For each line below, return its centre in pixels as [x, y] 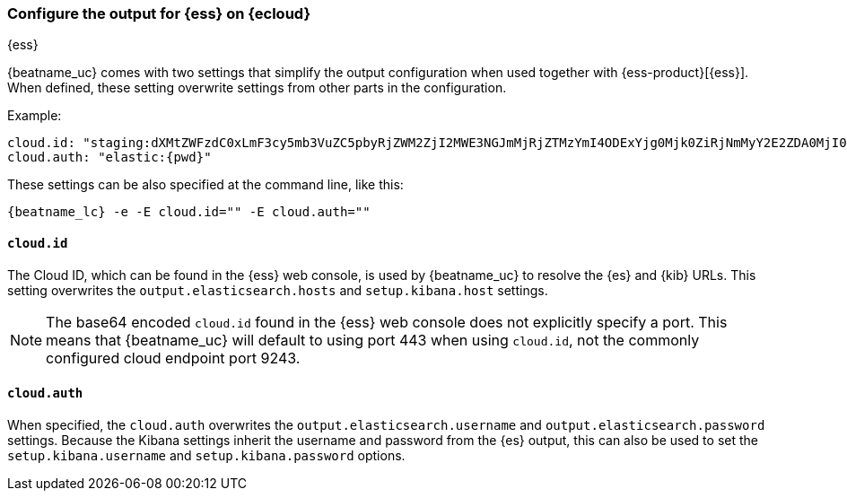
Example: [35, 116]
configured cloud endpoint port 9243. [173, 358]
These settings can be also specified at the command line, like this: [205, 185]
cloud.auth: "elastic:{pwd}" [109, 157]
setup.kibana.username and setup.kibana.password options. [206, 455]
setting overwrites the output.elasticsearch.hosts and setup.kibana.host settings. [278, 290]
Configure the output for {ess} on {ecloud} [159, 13]
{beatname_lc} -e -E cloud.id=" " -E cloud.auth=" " [189, 212]
